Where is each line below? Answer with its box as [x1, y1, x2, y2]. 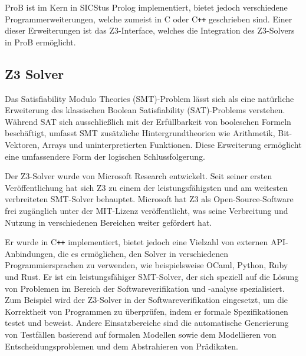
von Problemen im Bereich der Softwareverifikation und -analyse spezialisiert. [5, 282, 285, 294]
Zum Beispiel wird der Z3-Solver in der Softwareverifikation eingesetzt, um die [5, 294, 288, 306]
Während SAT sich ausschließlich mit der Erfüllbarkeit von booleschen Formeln [5, 115, 291, 127]
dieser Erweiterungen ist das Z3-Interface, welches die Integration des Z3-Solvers [5, 24, 295, 37]
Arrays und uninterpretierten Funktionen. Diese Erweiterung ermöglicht [42, 139, 302, 151]
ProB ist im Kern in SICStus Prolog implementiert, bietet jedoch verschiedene [5, 1, 288, 13]
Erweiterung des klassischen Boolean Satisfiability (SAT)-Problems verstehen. [5, 104, 285, 116]
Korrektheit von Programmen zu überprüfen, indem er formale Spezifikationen [5, 305, 288, 317]
